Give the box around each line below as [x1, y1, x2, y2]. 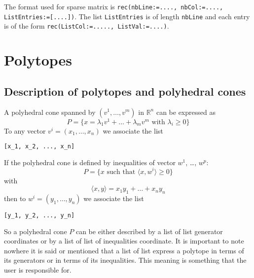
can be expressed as [156, 106, 216, 117]
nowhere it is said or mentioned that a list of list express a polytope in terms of [4, 245, 244, 255]
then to [4, 193, 26, 203]
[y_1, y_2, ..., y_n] [4, 211, 75, 219]
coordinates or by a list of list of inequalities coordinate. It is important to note [4, 236, 244, 246]
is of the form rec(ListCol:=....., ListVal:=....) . [4, 21, 169, 31]
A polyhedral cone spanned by [4, 106, 96, 117]
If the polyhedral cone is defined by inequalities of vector [4, 157, 176, 167]
